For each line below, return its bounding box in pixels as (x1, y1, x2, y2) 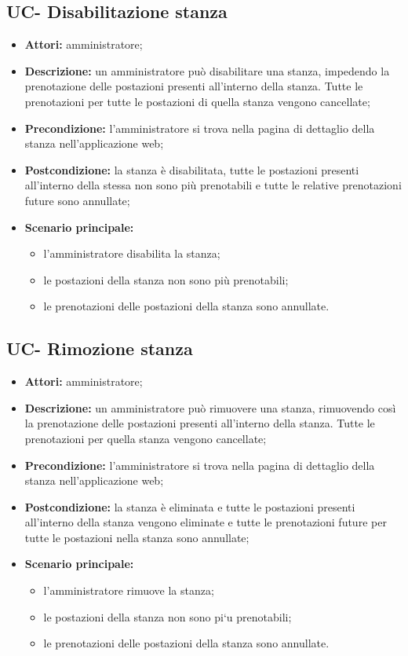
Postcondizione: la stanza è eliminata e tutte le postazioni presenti (24, 498, 355, 515)
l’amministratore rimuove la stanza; (43, 582, 214, 599)
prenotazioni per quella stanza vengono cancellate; (24, 430, 267, 446)
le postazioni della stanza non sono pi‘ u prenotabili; (43, 608, 292, 625)
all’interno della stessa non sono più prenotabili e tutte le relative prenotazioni (24, 177, 402, 193)
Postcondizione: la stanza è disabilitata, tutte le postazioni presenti (24, 161, 359, 178)
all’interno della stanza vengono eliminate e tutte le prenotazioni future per (24, 514, 387, 530)
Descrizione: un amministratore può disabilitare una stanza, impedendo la (24, 62, 390, 79)
